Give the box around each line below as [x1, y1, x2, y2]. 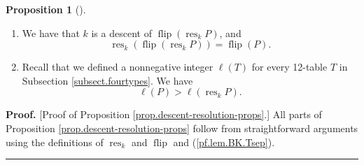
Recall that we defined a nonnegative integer [22, 59, 213, 74]
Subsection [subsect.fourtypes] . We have [22, 73, 193, 87]
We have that [22, 25, 80, 40]
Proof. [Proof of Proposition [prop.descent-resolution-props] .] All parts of [6, 107, 322, 122]
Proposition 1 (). [6, 2, 86, 16]
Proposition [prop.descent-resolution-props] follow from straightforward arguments [6, 120, 358, 135]
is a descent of [91, 25, 152, 40]
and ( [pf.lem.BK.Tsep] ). [173, 134, 275, 149]
